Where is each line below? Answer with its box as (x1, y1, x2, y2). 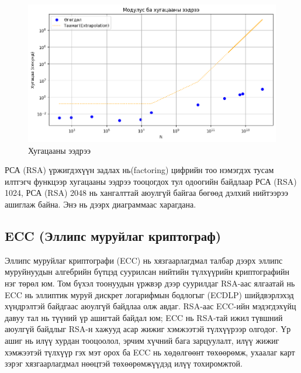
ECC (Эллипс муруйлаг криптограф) (5, 226, 222, 244)
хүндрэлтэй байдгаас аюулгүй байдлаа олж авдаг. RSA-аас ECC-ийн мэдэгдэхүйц (5, 300, 296, 312)
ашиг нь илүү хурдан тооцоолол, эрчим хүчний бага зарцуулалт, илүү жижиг (5, 334, 279, 346)
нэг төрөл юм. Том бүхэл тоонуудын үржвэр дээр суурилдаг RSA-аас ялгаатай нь (5, 277, 295, 289)
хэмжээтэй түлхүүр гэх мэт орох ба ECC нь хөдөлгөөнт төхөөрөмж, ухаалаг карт (5, 346, 295, 358)
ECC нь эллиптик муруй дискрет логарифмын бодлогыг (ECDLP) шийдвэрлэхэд (5, 288, 294, 301)
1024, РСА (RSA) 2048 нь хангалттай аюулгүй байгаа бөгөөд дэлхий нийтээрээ (5, 186, 289, 199)
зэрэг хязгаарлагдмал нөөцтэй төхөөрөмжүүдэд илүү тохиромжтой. (5, 357, 243, 369)
